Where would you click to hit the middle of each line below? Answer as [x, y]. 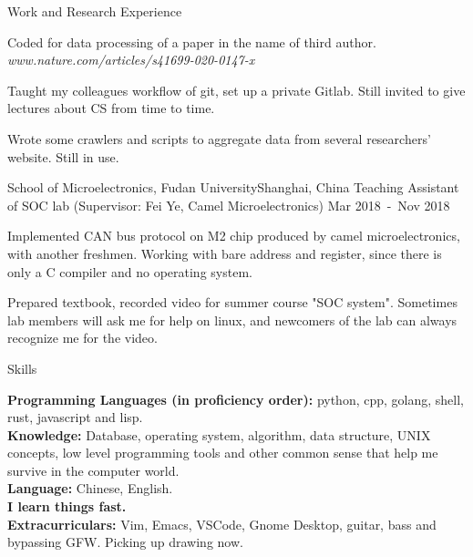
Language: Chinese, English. [90, 488]
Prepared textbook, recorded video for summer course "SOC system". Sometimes [232, 302]
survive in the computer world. [93, 470]
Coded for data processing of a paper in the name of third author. [192, 41]
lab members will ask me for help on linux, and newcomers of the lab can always [232, 320]
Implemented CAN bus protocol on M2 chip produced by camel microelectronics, [234, 236]
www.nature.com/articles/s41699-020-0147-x [131, 60]
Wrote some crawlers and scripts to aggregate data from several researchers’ [219, 138]
